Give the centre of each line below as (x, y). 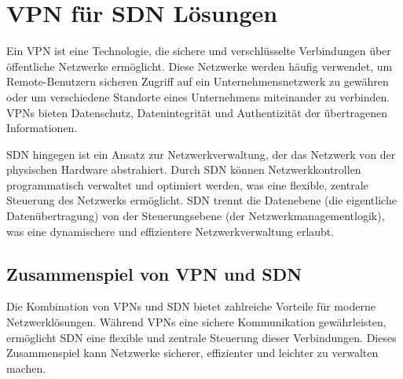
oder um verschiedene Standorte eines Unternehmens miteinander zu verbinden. (198, 96)
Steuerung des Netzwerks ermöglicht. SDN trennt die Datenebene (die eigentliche (201, 200)
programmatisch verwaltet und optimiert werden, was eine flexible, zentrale (187, 184)
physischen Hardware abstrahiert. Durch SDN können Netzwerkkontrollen (184, 169)
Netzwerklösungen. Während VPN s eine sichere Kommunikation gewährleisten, (196, 322)
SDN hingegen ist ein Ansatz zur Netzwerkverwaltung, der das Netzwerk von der (201, 154)
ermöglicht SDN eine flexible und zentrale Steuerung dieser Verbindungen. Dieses (201, 337)
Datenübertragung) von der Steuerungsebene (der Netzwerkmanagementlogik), (196, 216)
